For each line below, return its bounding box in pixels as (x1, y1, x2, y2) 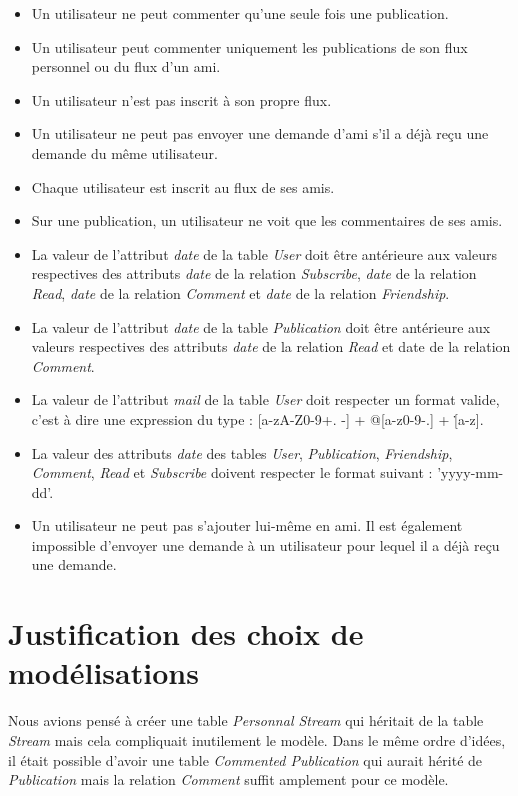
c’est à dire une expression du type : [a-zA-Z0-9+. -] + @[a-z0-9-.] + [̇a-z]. (31, 408, 484, 429)
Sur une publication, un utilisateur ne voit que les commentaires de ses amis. (31, 210, 503, 231)
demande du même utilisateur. (31, 142, 218, 163)
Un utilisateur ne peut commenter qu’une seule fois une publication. (31, 3, 449, 23)
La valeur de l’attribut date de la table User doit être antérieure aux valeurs (31, 243, 497, 264)
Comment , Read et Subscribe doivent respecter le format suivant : (31, 462, 433, 483)
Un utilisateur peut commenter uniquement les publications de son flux (31, 36, 468, 57)
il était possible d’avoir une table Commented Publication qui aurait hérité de (8, 749, 483, 770)
